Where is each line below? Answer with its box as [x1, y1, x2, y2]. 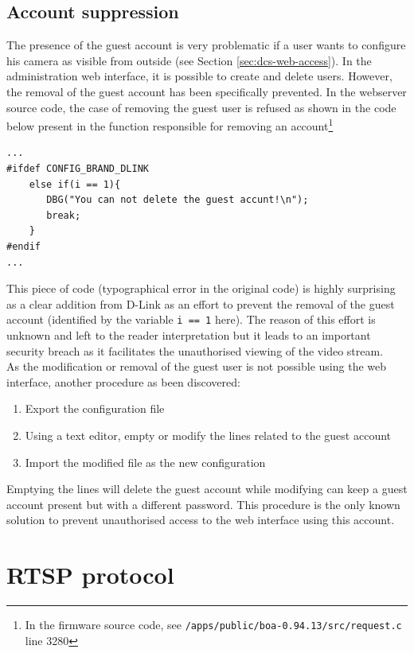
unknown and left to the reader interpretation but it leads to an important [6, 327, 371, 344]
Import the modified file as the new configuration [25, 453, 266, 470]
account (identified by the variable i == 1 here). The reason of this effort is [6, 311, 376, 328]
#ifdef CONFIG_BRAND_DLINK [6, 163, 149, 175]
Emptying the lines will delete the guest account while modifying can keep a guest [6, 480, 408, 497]
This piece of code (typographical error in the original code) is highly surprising [6, 280, 396, 297]
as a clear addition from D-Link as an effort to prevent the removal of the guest [6, 295, 395, 312]
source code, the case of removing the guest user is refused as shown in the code [6, 99, 396, 115]
